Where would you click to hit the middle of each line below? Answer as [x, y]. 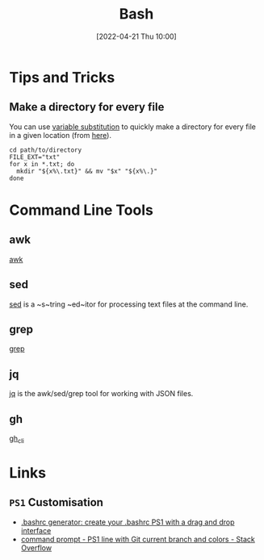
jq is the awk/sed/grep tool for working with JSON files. [101, 394]
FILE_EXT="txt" [35, 157]
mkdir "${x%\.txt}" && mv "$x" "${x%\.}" [87, 171]
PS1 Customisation [57, 502]
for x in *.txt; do [42, 164]
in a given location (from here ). [61, 135]
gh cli [17, 439]
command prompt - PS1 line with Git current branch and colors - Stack [138, 539]
